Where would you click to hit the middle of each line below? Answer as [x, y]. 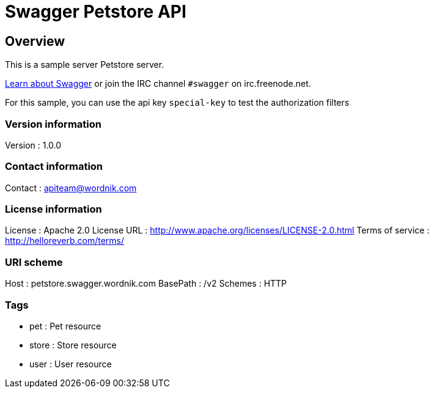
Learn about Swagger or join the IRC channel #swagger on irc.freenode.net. [158, 84]
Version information [53, 124]
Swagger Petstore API [96, 12]
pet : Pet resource [65, 326]
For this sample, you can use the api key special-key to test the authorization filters [177, 103]
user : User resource [71, 364]
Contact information [54, 167]
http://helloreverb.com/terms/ [65, 241]
